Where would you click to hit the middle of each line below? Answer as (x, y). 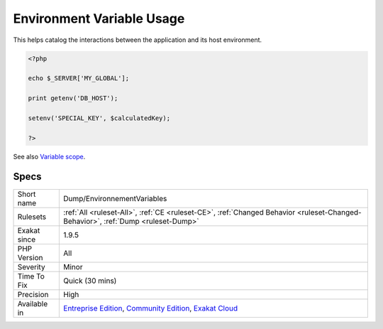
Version (30, 257)
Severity (31, 266)
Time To (31, 276)
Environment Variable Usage (99, 18)
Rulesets (32, 217)
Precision (33, 294)
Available (33, 303)
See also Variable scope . (49, 156)
